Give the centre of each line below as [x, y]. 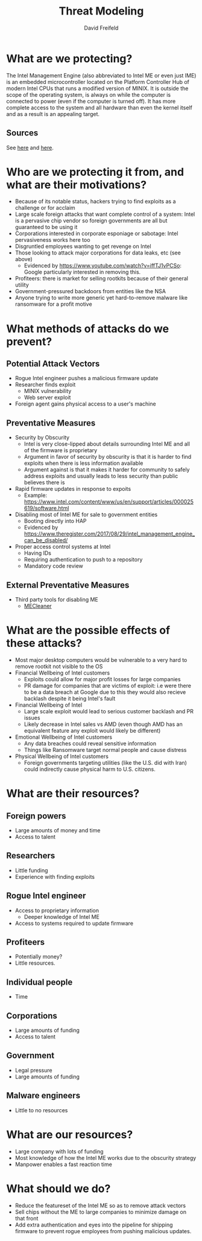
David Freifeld [101, 28]
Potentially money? [39, 957]
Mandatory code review [53, 566]
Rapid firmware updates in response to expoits [73, 489]
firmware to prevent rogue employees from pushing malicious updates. [103, 1231]
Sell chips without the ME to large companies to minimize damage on [101, 1212]
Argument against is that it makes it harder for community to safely [107, 470]
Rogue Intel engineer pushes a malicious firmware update [87, 378]
